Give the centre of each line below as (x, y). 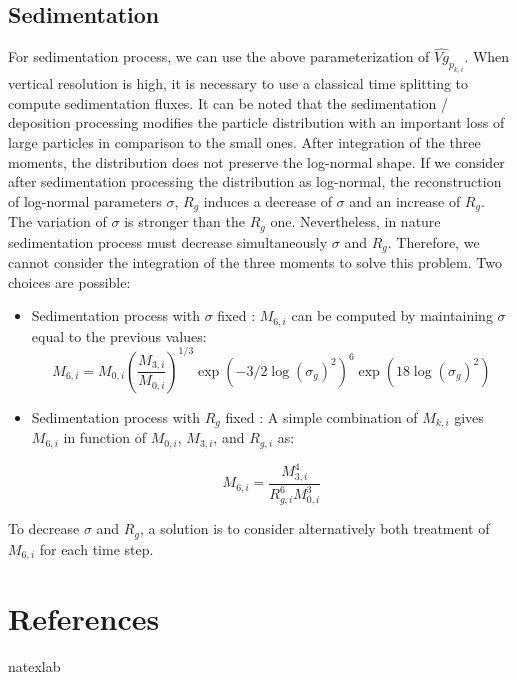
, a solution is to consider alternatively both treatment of (314, 528)
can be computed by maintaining (392, 315)
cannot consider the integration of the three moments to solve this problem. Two (255, 262)
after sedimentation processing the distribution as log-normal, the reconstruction (255, 181)
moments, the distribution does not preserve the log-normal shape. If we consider (256, 161)
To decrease (44, 528)
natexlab (34, 666)
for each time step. (96, 548)
